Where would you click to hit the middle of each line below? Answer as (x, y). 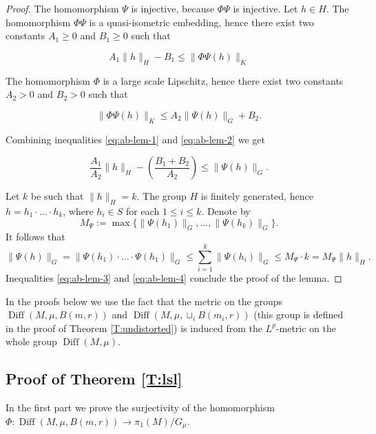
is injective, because (173, 8)
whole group (31, 341)
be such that (58, 196)
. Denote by (226, 210)
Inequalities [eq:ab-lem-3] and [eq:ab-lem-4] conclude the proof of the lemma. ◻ (174, 278)
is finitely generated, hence (257, 196)
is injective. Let (265, 8)
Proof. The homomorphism (62, 8)
